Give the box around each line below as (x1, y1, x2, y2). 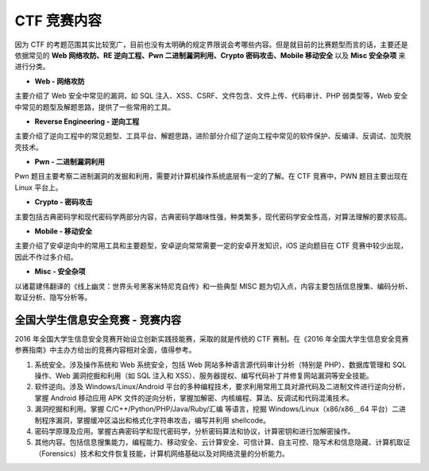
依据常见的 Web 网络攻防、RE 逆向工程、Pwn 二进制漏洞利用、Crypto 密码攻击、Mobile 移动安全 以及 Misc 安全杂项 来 (14, 50, 406, 60)
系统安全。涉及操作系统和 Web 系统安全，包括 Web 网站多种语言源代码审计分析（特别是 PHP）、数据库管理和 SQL (34, 360, 407, 369)
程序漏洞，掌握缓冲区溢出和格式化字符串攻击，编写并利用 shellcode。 (41, 415, 270, 425)
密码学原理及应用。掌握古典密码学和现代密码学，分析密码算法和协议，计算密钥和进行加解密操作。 (34, 427, 355, 436)
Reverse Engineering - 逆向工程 (34, 116, 140, 126)
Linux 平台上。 (14, 183, 63, 192)
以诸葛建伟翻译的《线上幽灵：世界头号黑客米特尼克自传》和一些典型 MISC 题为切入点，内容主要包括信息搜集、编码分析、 (14, 281, 412, 291)
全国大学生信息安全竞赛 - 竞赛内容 (14, 313, 182, 326)
